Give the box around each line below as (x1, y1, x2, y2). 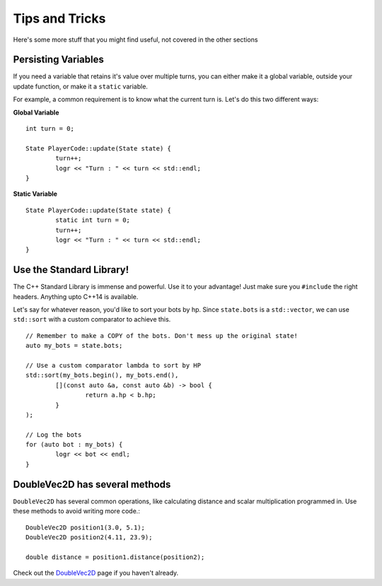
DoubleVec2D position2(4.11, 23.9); (25, 533, 153, 541)
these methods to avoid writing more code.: (13, 507, 141, 515)
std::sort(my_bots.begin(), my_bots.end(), (25, 371, 179, 380)
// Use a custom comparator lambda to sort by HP (25, 361, 202, 369)
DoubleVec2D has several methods (13, 478, 171, 491)
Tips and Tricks (13, 11, 106, 26)
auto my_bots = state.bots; (25, 341, 123, 350)
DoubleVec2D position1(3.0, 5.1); (25, 523, 145, 532)
